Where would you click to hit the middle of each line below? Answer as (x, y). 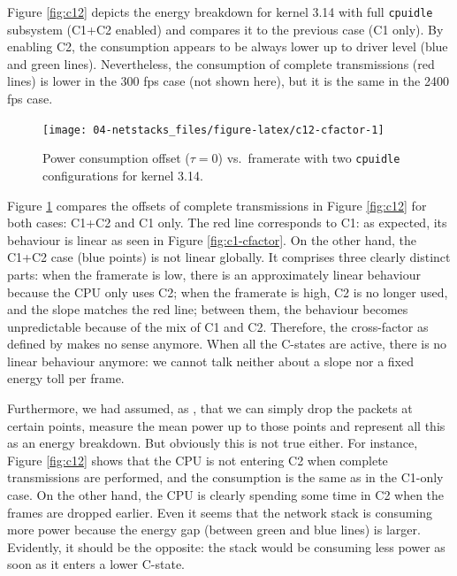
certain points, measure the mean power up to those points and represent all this (226, 425)
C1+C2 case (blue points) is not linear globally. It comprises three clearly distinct (229, 257)
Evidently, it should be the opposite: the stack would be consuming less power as (226, 546)
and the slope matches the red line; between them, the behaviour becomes (208, 309)
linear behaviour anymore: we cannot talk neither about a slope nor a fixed (210, 361)
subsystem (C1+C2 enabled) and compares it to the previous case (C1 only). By (225, 29)
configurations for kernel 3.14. (123, 175)
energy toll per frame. (66, 378)
